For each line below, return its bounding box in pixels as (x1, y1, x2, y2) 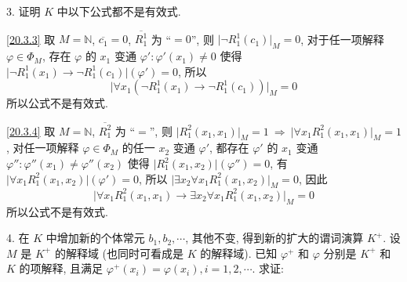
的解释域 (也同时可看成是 (54, 244, 184, 261)
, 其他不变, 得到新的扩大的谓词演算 (185, 230, 364, 246)
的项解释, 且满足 (19, 260, 104, 277)
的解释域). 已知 (200, 244, 278, 261)
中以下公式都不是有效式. (56, 3, 181, 19)
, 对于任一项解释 (300, 31, 384, 47)
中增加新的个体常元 (45, 230, 145, 246)
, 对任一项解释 (6, 139, 79, 156)
